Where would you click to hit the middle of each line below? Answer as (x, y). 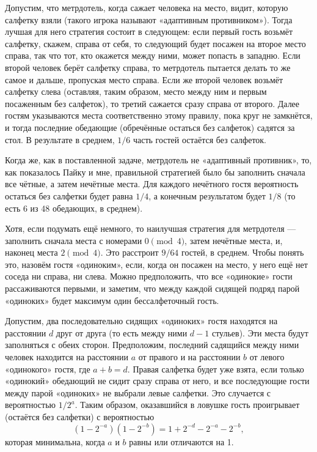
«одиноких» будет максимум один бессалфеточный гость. (112, 300)
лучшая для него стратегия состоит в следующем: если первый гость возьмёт (149, 31)
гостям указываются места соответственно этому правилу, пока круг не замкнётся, (159, 115)
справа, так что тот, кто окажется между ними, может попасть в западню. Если (153, 55)
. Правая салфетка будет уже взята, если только (216, 369)
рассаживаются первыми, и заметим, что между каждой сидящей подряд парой (152, 288)
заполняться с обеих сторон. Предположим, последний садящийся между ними (152, 345)
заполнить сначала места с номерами (74, 240)
